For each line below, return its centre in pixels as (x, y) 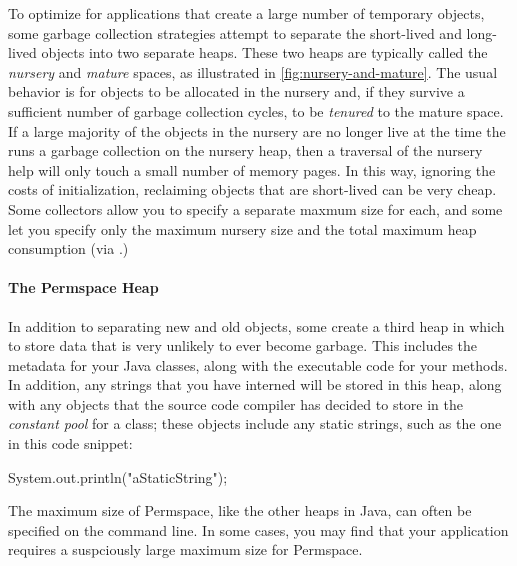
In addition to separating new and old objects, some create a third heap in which (256, 325)
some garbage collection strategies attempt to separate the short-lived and (235, 32)
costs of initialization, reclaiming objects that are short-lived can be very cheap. (252, 189)
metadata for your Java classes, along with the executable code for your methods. (258, 364)
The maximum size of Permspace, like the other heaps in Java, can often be (240, 510)
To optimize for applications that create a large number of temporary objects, (246, 13)
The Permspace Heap (83, 287)
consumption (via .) (68, 248)
